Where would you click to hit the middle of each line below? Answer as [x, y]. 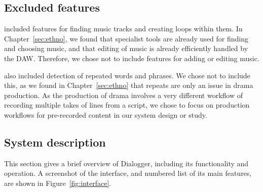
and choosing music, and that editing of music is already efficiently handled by [126, 48]
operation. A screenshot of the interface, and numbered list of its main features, [128, 173]
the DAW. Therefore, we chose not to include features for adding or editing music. [132, 58]
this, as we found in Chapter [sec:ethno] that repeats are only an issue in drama [129, 85]
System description [55, 142]
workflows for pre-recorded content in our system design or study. [106, 114]
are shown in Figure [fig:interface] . [58, 183]
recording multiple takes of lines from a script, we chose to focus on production [127, 105]
